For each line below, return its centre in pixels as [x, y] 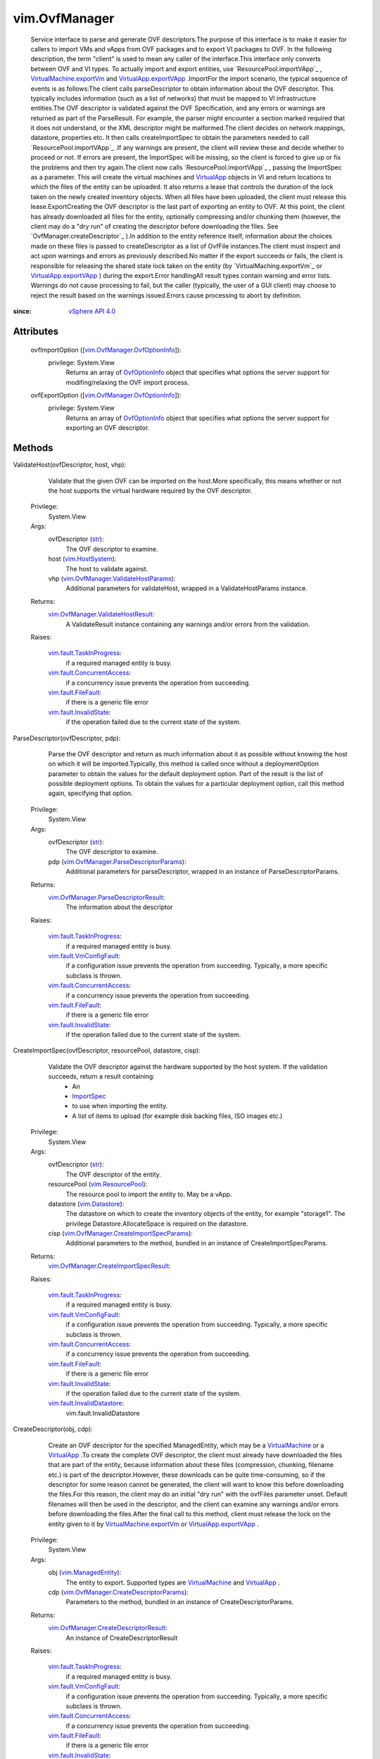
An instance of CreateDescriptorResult [122, 1638]
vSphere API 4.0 [92, 311]
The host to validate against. [107, 569]
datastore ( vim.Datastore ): [86, 1204]
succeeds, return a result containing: [101, 1077]
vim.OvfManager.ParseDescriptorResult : [107, 897]
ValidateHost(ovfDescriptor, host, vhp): [70, 465]
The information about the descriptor [119, 907]
